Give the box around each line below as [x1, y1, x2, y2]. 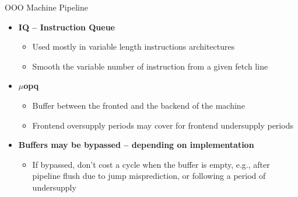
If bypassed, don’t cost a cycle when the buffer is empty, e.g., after [32, 158, 270, 170]
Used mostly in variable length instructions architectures [32, 40, 235, 53]
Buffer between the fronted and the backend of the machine [32, 99, 245, 111]
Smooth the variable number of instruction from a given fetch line [32, 60, 268, 72]
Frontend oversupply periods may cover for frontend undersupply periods [32, 119, 293, 131]
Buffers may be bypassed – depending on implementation [18, 139, 254, 151]
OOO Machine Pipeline [5, 1, 88, 13]
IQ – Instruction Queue [18, 20, 115, 33]
